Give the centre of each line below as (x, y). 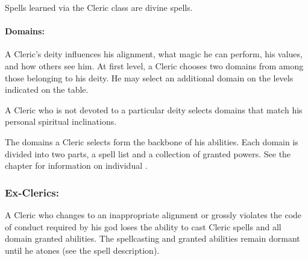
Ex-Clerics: (32, 192)
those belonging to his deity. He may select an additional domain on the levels (149, 77)
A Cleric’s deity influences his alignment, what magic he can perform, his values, (154, 54)
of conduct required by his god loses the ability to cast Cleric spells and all (143, 226)
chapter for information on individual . (76, 165)
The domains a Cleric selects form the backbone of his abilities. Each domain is (152, 141)
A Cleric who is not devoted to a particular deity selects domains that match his (154, 109)
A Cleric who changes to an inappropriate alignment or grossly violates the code (153, 214)
